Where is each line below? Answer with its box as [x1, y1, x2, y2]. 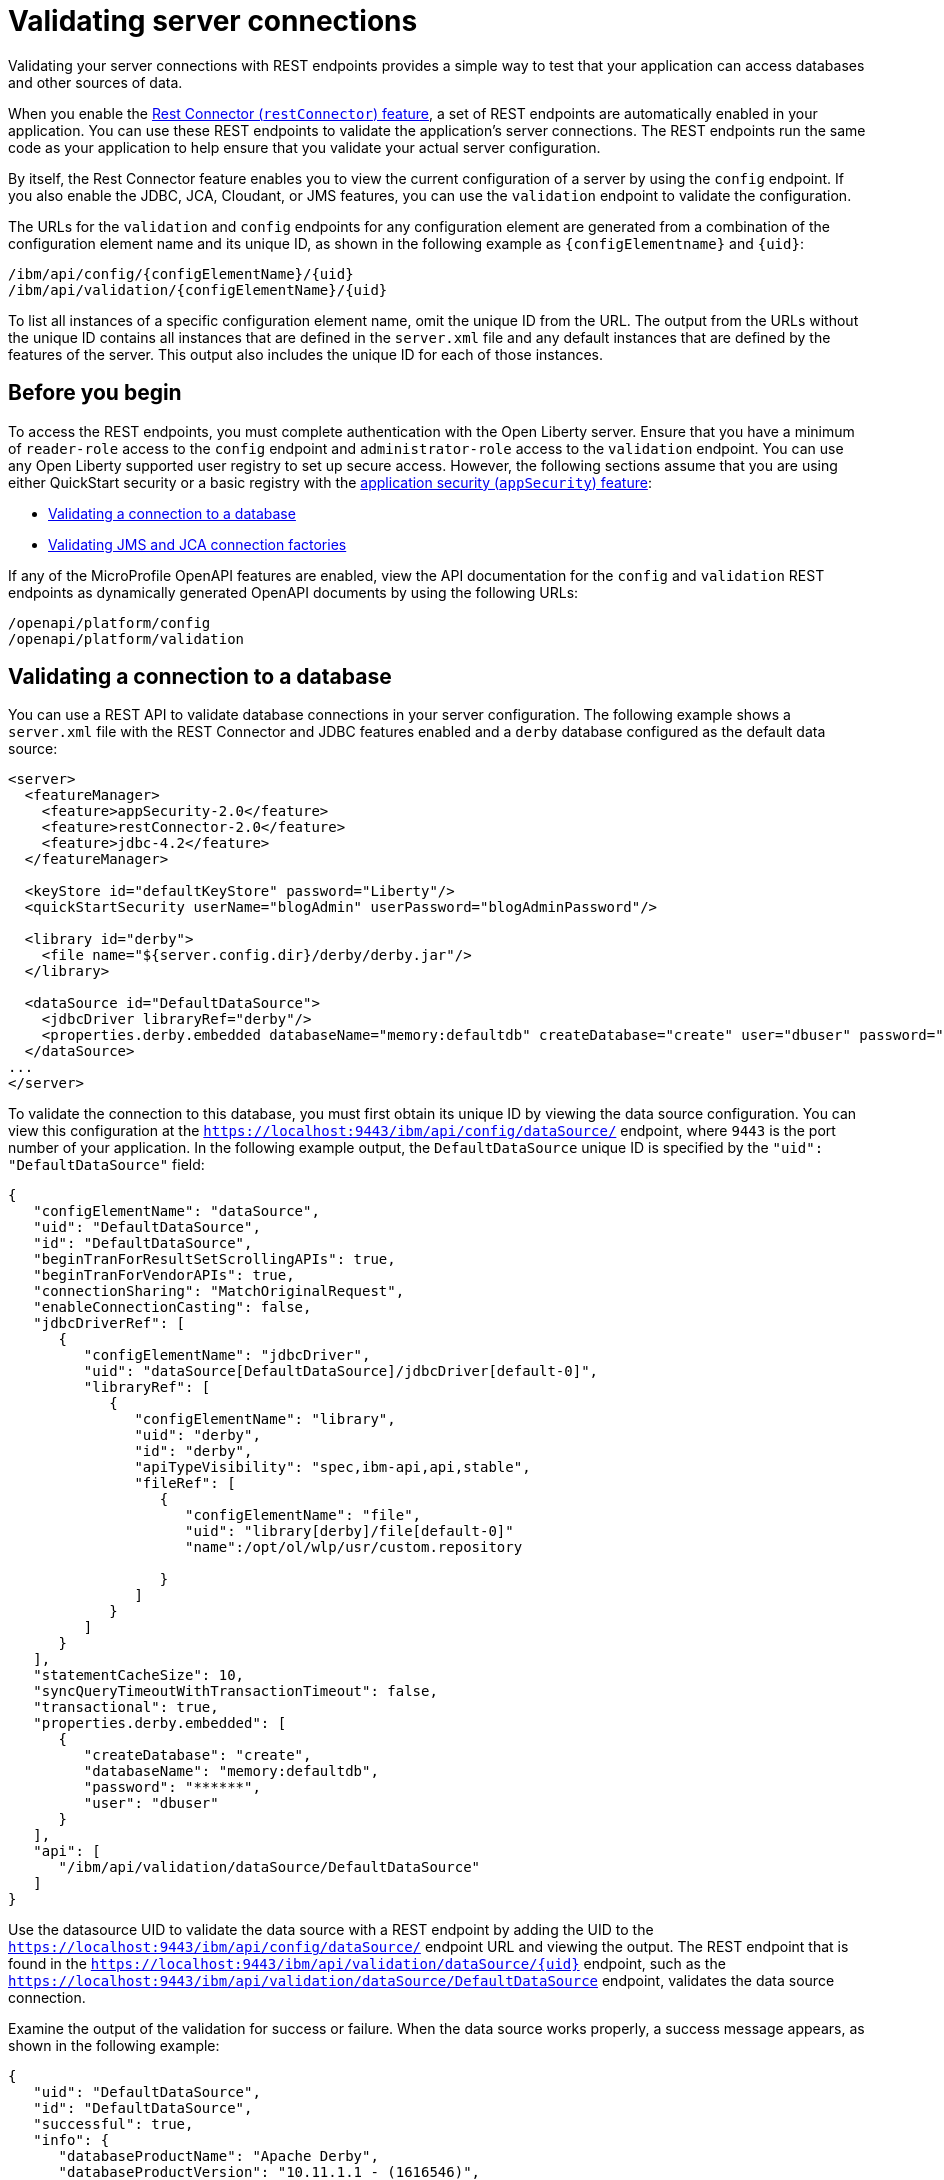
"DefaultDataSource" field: [8, 1156, 205, 1174]
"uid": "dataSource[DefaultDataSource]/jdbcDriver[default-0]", [83, 1363, 599, 1380]
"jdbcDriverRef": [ [33, 1315, 186, 1332]
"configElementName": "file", [185, 1507, 422, 1524]
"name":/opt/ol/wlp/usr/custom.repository [185, 1539, 523, 1556]
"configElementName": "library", [134, 1411, 396, 1428]
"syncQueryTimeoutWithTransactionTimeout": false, [33, 1683, 438, 1700]
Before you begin [8, 380, 182, 406]
